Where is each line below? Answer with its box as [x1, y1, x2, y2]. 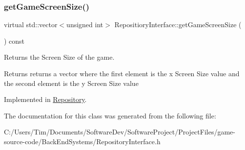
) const [4, 35, 25, 46]
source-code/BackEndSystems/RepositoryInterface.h [4, 136, 161, 146]
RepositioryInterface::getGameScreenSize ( [114, 19, 242, 30]
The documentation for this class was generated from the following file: [4, 110, 216, 120]
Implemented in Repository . [4, 94, 87, 104]
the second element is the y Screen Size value [4, 78, 139, 88]
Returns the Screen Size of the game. [4, 52, 115, 62]
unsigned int [66, 19, 103, 30]
